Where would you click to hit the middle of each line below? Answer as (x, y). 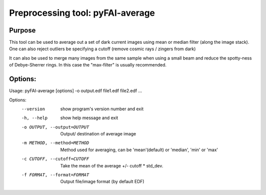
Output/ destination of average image (98, 134)
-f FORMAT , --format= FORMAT (55, 175)
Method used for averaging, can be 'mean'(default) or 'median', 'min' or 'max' (139, 150)
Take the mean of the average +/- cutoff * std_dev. (112, 165)
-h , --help (34, 118)
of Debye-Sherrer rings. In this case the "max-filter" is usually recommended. (88, 65)
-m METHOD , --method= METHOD (55, 143)
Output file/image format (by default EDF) (102, 182)
